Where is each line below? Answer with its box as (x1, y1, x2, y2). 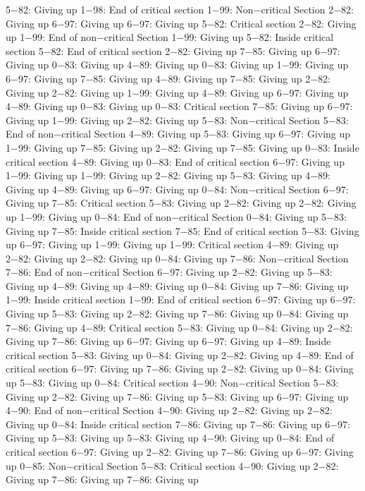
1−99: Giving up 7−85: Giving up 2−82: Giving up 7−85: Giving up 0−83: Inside (6, 140, 359, 154)
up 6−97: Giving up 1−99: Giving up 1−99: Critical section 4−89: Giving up (6, 237, 339, 252)
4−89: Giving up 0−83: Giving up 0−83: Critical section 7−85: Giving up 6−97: (6, 99, 353, 114)
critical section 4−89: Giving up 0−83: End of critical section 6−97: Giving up (6, 154, 345, 169)
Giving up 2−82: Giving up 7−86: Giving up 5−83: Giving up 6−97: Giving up (6, 389, 349, 404)
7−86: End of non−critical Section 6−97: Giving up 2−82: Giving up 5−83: (6, 265, 333, 279)
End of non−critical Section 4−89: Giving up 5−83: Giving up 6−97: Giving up (6, 126, 351, 141)
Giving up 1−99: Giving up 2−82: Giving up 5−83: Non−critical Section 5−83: (6, 112, 349, 127)
